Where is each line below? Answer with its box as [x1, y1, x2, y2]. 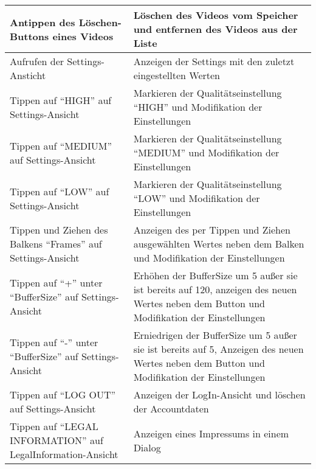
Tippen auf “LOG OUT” [10, 387, 116, 401]
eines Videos [52, 29, 114, 43]
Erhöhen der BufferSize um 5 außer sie [133, 268, 298, 282]
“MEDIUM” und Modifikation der [133, 145, 280, 159]
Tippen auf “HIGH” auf [10, 92, 112, 107]
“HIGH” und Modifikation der [133, 100, 263, 114]
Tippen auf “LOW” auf [10, 184, 109, 198]
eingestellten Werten [133, 68, 220, 82]
